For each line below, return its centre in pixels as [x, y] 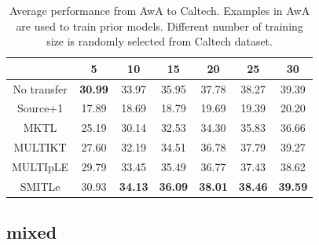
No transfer [40, 88]
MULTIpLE [40, 166]
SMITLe [40, 186]
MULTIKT [40, 147]
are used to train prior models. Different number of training [159, 26]
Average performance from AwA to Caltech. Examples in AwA [159, 10]
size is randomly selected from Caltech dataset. [159, 41]
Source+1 [40, 108]
